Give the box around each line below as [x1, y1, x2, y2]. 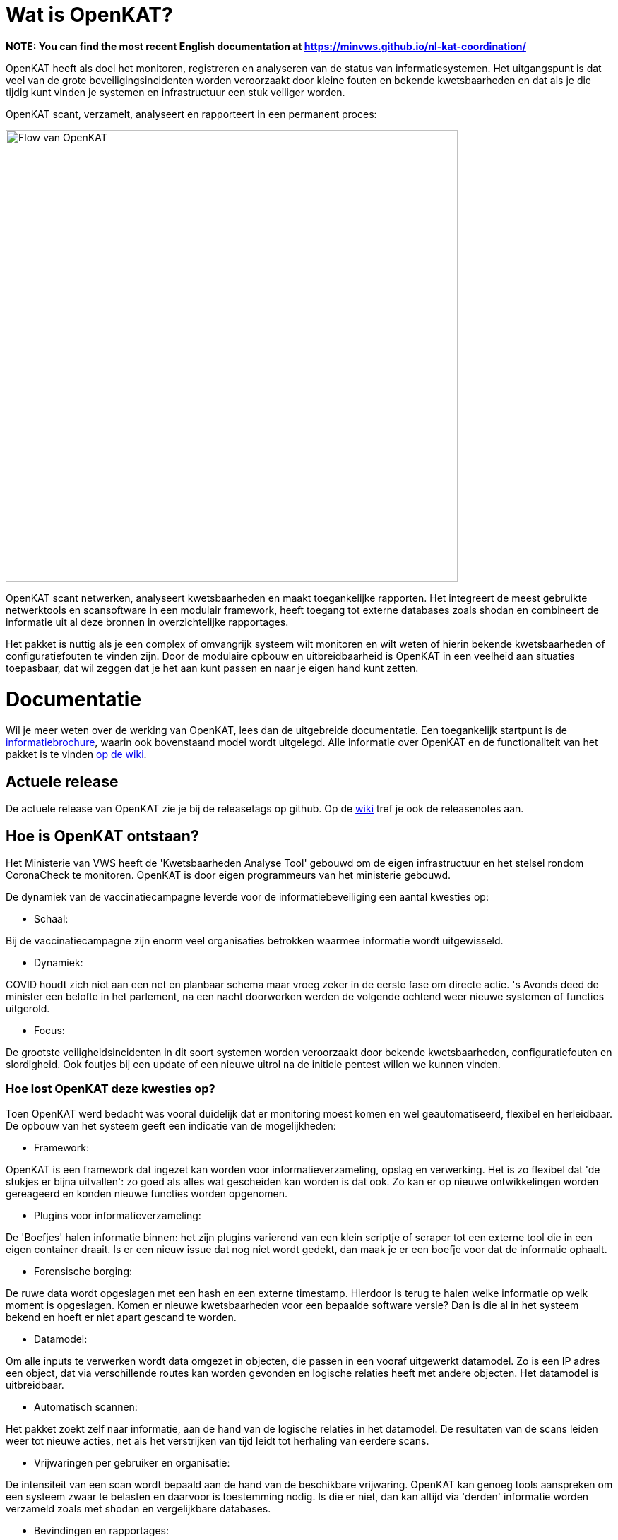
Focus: [34, 1024, 65, 1036]
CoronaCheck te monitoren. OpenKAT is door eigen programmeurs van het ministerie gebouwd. [6, 868, 451, 881]
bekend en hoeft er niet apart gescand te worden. [6, 1310, 237, 1323]
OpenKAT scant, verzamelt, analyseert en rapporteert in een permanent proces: [6, 107, 377, 120]
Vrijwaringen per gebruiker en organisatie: [34, 1456, 230, 1469]
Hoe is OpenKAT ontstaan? [6, 827, 199, 845]
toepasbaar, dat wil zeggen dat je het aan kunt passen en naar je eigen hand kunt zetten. [6, 661, 419, 674]
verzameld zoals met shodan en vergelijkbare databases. [6, 1502, 271, 1515]
